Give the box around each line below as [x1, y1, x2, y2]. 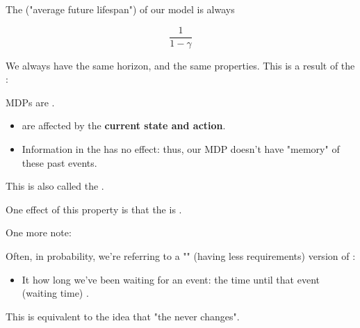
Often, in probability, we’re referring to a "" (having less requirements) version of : [6, 249, 356, 263]
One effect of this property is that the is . [6, 202, 182, 216]
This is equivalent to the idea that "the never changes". [6, 309, 240, 323]
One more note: [6, 225, 72, 240]
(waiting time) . [22, 286, 89, 300]
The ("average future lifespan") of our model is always [6, 2, 235, 16]
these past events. [22, 155, 97, 170]
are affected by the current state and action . [22, 118, 226, 133]
